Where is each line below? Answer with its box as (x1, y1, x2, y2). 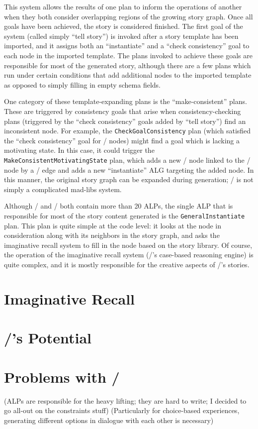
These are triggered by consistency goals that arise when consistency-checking (4, 106, 241, 116)
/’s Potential (4, 327, 91, 348)
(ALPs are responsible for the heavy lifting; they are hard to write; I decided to (4, 395, 247, 406)
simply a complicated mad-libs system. (4, 184, 122, 194)
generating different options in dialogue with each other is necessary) (4, 415, 214, 425)
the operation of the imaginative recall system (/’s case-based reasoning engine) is (4, 249, 254, 260)
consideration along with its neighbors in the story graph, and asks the (4, 230, 220, 240)
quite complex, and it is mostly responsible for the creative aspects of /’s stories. (4, 259, 250, 270)
